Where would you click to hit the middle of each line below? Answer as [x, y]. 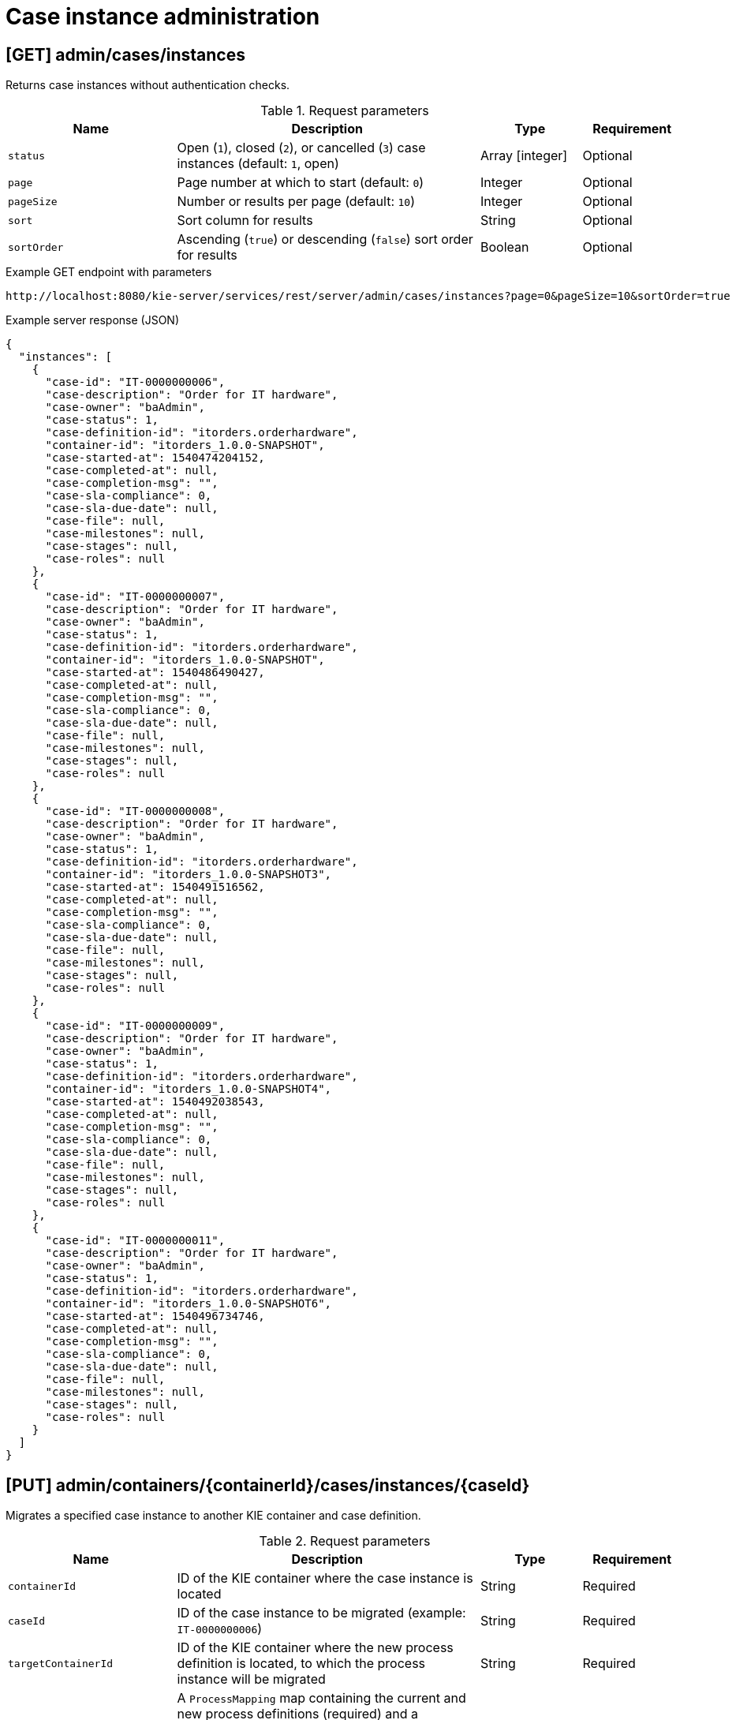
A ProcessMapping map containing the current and [321, 1698]
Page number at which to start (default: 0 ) [301, 183]
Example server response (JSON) [93, 320]
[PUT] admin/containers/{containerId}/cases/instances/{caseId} [268, 1485]
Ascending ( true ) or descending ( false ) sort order [325, 239]
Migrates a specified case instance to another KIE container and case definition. [213, 1516]
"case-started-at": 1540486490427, [155, 673]
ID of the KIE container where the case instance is [325, 1578]
